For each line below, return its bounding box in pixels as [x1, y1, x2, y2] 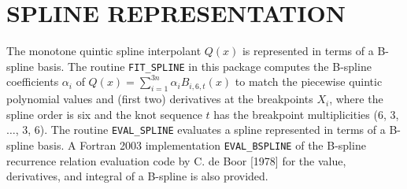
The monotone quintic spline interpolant [6, 43, 202, 59]
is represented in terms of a [242, 43, 374, 59]
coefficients [6, 73, 59, 90]
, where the [329, 91, 383, 107]
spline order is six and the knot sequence [6, 106, 202, 122]
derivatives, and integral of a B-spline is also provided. [6, 168, 268, 184]
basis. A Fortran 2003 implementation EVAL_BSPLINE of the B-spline [37, 137, 366, 154]
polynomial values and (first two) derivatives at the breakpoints [6, 91, 313, 107]
